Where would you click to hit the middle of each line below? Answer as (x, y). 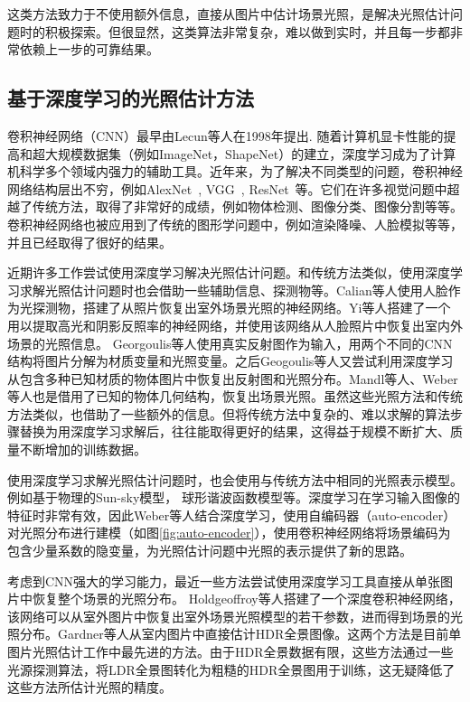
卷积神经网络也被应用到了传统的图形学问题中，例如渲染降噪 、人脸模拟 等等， (235, 224)
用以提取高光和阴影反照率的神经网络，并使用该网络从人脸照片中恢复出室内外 (235, 325)
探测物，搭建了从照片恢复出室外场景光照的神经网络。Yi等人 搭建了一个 (241, 308)
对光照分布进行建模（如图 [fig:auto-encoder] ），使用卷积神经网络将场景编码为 (229, 533)
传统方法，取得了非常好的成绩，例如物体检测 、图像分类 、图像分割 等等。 (247, 206)
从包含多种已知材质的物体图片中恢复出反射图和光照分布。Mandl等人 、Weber (233, 378)
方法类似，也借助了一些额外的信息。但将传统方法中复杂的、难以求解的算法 (229, 413)
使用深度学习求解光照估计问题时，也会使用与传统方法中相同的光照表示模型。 (235, 479)
